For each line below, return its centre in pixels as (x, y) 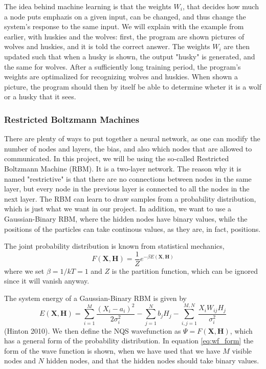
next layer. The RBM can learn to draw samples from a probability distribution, (130, 198)
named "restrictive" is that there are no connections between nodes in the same (128, 178)
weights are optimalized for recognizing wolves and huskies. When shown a (121, 77)
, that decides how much (220, 6)
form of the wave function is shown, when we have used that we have (112, 350)
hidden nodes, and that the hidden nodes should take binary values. (153, 361)
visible (242, 350)
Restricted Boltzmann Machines (72, 119)
